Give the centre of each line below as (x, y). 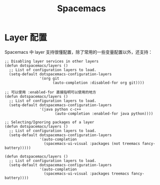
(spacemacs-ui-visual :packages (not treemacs (92, 143)
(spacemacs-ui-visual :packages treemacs (87, 173)
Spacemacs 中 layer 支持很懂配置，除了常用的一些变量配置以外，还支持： (79, 52)
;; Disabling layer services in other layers (51, 61)
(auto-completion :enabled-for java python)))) (104, 114)
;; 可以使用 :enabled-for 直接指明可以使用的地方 (50, 92)
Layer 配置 (26, 38)
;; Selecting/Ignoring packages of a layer (50, 122)
